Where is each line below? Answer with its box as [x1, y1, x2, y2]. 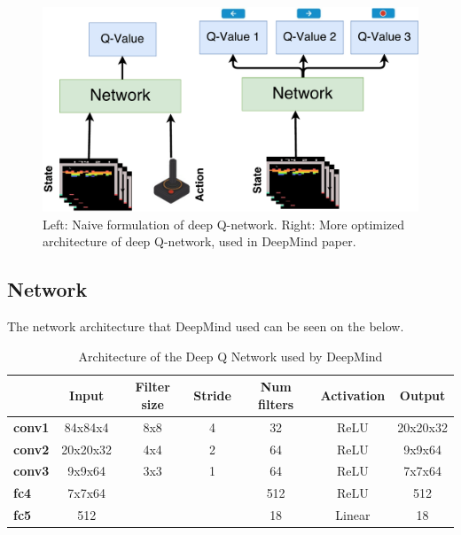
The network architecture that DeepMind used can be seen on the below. [7, 317, 404, 336]
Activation [320, 386, 386, 405]
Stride [193, 386, 231, 405]
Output [399, 386, 446, 405]
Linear [335, 506, 371, 524]
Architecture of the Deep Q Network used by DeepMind [78, 346, 383, 365]
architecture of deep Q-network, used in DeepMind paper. [43, 232, 356, 251]
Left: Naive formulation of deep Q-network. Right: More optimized [43, 214, 405, 233]
